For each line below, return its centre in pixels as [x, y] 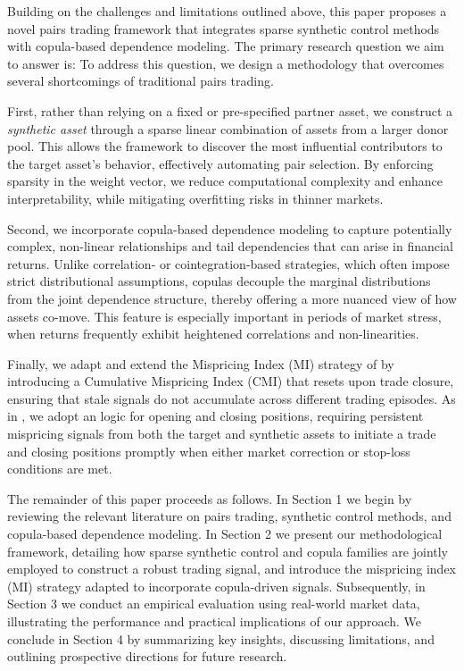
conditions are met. [60, 469]
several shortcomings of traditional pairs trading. [141, 81]
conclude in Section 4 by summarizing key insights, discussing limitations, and [221, 638]
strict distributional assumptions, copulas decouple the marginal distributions [219, 281]
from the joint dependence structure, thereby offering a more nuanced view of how [232, 298]
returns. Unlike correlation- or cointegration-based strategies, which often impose [228, 263]
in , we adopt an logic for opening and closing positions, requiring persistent [215, 416]
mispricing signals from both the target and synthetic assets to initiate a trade [222, 434]
